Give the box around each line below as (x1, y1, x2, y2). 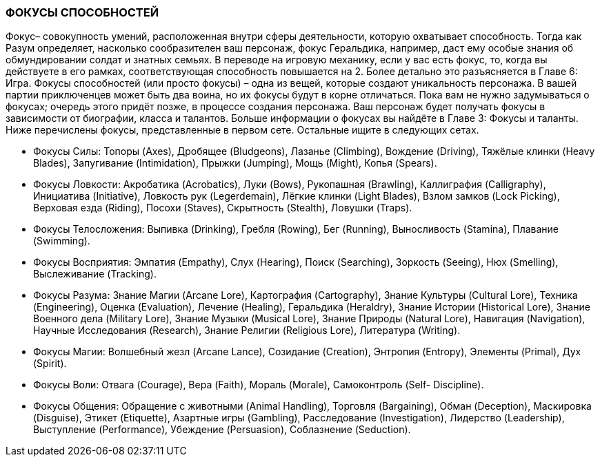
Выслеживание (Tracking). (33, 268, 157, 280)
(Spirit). (33, 357, 67, 370)
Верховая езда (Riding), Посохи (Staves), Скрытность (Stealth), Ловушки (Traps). (33, 202, 412, 214)
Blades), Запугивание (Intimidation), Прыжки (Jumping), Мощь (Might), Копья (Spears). (33, 157, 437, 169)
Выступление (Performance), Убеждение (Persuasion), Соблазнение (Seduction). (33, 423, 411, 436)
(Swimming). (33, 235, 90, 247)
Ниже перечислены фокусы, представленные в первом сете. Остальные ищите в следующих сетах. (6, 124, 479, 136)
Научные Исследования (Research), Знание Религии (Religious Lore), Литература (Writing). (33, 324, 461, 337)
